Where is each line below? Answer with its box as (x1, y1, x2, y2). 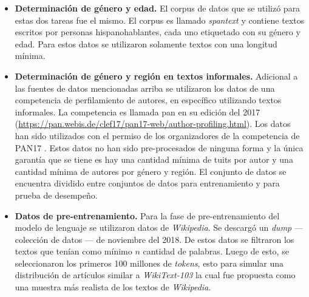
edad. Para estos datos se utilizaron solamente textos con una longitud (15, 37, 277, 50)
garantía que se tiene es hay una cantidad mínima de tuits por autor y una (15, 153, 293, 166)
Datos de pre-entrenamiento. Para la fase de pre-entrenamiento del (15, 209, 280, 222)
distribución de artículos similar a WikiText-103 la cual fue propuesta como (15, 268, 296, 281)
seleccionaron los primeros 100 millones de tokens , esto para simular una (15, 256, 284, 269)
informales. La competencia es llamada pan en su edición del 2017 (15, 105, 260, 118)
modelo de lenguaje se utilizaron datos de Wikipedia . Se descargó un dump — (15, 221, 303, 234)
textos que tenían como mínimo (15, 245, 132, 258)
